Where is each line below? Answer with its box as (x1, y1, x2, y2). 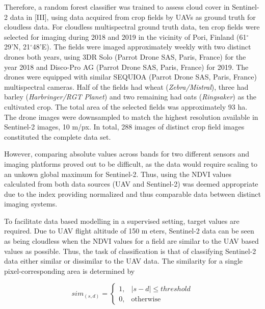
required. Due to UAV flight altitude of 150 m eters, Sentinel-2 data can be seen (4, 225, 254, 236)
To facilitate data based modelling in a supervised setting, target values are (4, 215, 240, 226)
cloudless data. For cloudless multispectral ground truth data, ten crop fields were (4, 21, 260, 32)
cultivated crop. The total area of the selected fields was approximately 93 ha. (4, 101, 248, 112)
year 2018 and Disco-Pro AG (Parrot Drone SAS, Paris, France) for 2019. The (4, 61, 249, 72)
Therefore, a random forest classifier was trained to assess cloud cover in (4, 2, 230, 12)
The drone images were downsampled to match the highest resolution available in (4, 111, 258, 122)
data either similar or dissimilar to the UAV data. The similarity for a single (4, 255, 243, 266)
